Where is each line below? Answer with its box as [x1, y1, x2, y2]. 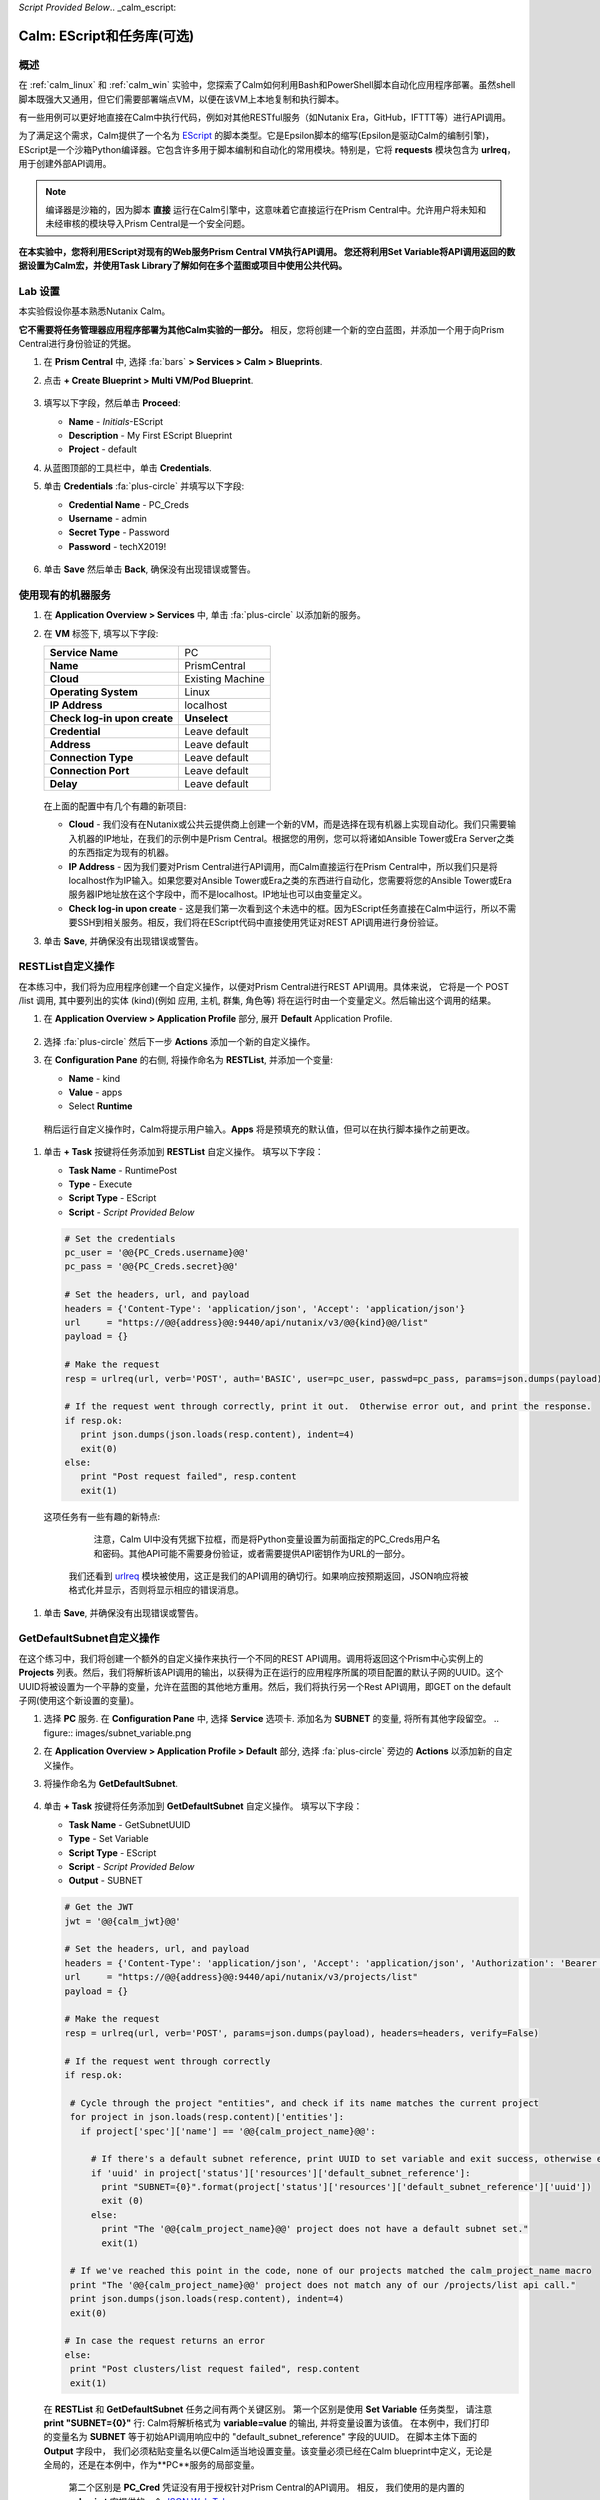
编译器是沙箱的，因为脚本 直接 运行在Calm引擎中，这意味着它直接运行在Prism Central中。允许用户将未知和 [45, 203, 487, 215]
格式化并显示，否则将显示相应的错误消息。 [68, 1584, 244, 1596]
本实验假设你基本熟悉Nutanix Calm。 [18, 305, 171, 317]
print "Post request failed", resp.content [80, 1471, 297, 1482]
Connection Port [49, 763, 130, 777]
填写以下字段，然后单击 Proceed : [43, 397, 181, 409]
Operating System [49, 685, 139, 699]
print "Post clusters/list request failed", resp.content [70, 2363, 360, 2375]
